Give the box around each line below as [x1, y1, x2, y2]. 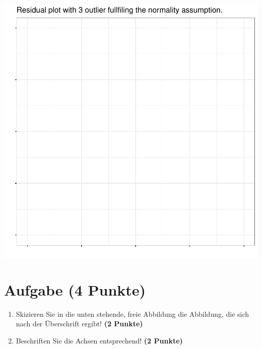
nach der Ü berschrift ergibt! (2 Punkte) [16, 318, 143, 329]
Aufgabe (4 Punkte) [4, 279, 146, 300]
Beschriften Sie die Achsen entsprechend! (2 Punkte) [16, 335, 183, 345]
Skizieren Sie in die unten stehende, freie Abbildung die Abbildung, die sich [16, 308, 249, 319]
